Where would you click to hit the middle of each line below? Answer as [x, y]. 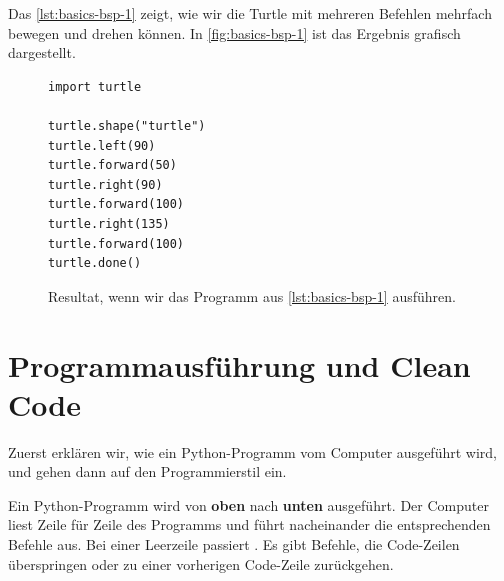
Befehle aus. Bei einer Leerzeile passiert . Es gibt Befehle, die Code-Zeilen [234, 544]
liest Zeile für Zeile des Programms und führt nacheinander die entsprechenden [249, 524]
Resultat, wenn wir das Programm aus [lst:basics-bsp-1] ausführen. [252, 295]
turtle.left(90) [102, 145]
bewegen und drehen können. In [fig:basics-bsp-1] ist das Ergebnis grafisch [234, 32]
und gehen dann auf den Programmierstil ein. [147, 471]
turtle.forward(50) [112, 165]
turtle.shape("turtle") [127, 125]
